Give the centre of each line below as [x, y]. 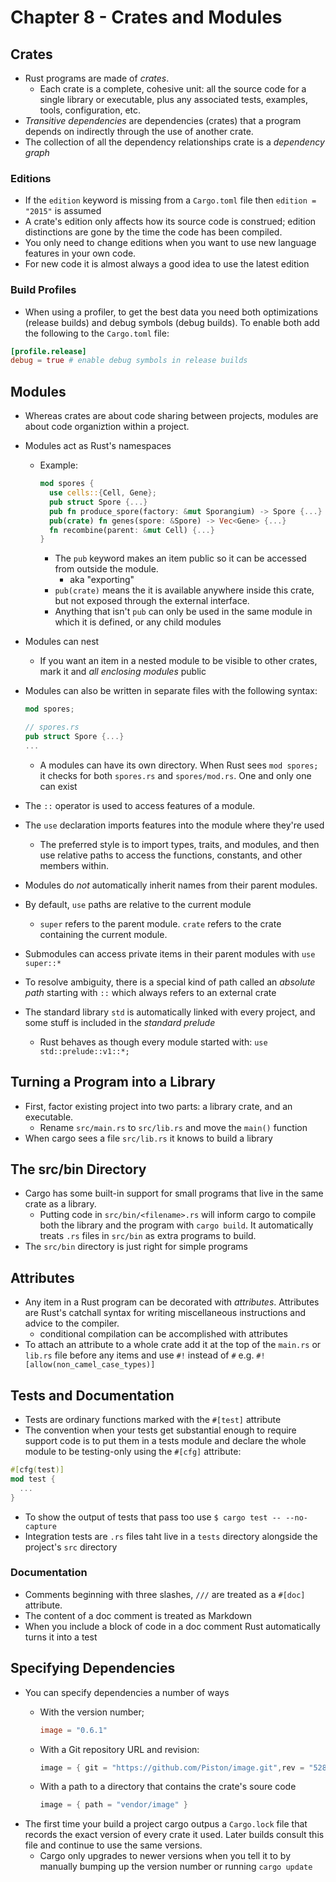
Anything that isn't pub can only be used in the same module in [183, 612]
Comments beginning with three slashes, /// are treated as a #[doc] [165, 1594]
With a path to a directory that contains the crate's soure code [168, 1787]
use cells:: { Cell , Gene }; [102, 493]
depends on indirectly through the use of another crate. [139, 131]
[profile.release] [48, 351]
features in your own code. [80, 253]
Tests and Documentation [92, 1395]
